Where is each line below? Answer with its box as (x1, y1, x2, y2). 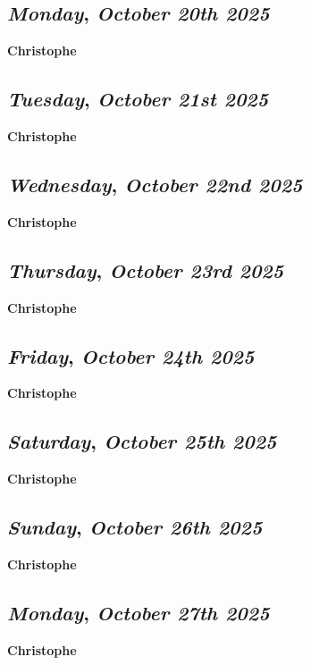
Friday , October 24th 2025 (7, 341, 255, 369)
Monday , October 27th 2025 (7, 598, 270, 626)
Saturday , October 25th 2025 (7, 427, 277, 455)
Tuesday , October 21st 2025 (7, 85, 269, 113)
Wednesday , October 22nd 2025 (7, 170, 303, 198)
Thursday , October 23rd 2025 (7, 256, 284, 283)
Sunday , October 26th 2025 (7, 513, 263, 541)
